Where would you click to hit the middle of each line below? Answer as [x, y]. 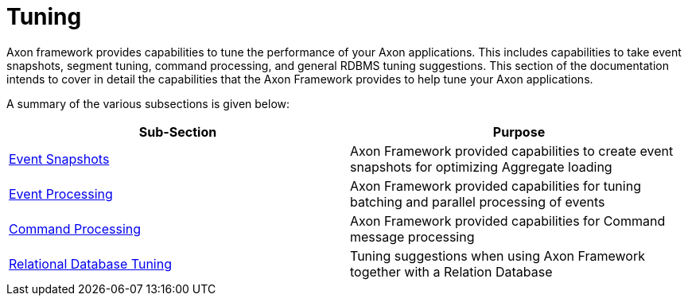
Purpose [519, 132]
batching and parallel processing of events [478, 201]
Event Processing [61, 194]
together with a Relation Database [451, 271]
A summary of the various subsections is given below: [148, 103]
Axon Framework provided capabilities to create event [512, 151]
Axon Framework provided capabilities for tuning [496, 186]
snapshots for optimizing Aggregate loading [481, 166]
